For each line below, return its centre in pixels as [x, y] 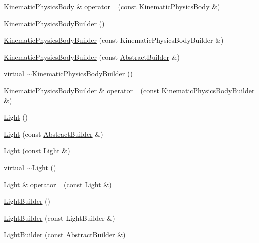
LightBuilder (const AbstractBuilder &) [65, 234]
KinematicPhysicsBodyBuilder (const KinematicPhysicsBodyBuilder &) [114, 40]
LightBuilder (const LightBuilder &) [60, 217]
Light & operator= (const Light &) [58, 184]
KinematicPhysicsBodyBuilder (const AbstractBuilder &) [92, 57]
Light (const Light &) [37, 150]
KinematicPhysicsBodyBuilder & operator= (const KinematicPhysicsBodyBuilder [129, 90]
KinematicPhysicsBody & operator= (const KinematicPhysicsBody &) [112, 6]
